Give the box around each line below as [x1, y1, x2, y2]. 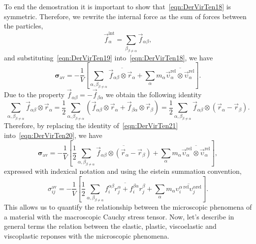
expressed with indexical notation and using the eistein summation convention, [4, 166, 242, 176]
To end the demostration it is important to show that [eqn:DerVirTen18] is [4, 1, 231, 11]
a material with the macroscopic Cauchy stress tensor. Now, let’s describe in [4, 211, 234, 221]
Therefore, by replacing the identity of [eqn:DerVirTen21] [4, 120, 178, 131]
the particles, [4, 21, 43, 31]
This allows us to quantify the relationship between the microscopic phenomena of [4, 202, 252, 212]
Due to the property [4, 89, 65, 100]
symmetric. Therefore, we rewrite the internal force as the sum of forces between [4, 11, 247, 21]
